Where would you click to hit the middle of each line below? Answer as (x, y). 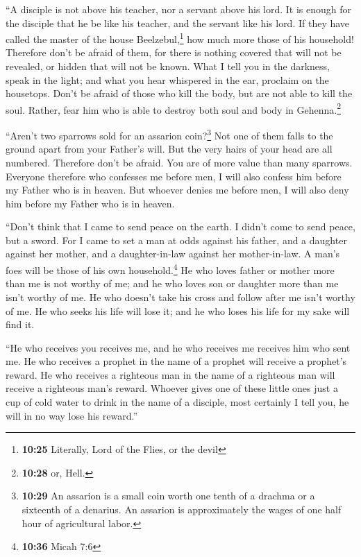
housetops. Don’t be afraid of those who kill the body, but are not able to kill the (179, 93)
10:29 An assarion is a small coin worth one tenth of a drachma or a (168, 496)
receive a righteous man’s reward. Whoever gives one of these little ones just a (172, 388)
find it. (20, 324)
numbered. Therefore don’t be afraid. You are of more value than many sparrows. (179, 162)
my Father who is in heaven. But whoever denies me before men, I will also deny (177, 190)
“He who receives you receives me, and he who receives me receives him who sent (178, 347)
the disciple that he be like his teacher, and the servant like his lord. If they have (178, 23)
